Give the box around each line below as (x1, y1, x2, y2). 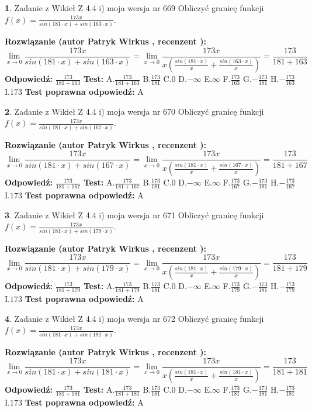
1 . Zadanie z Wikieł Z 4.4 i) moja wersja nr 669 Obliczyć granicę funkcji (5, 2, 264, 13)
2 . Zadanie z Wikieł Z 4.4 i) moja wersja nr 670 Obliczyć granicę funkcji (5, 105, 264, 117)
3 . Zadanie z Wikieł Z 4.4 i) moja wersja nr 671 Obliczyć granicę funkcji (5, 208, 264, 221)
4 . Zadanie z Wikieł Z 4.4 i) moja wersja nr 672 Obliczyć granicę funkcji (5, 312, 264, 324)
